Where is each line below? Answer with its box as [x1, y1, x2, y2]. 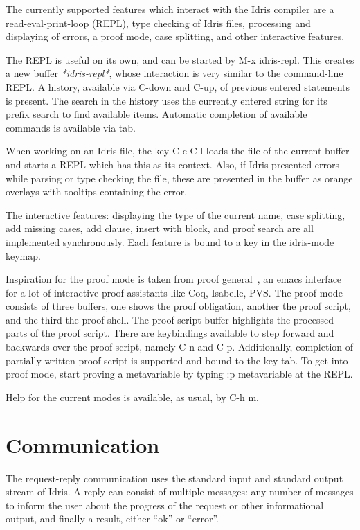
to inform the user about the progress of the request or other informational [6, 497, 324, 512]
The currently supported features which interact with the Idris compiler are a [6, 2, 334, 16]
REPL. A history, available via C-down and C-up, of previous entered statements [6, 79, 350, 94]
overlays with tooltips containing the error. [6, 184, 188, 199]
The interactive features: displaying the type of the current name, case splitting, [6, 207, 345, 222]
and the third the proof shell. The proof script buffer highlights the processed [6, 312, 334, 326]
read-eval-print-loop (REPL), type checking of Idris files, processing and [6, 15, 311, 30]
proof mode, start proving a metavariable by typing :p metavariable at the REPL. [6, 366, 353, 381]
